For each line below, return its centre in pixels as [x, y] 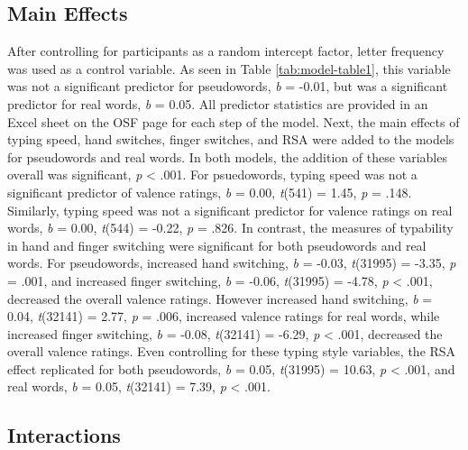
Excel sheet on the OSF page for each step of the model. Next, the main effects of [234, 121]
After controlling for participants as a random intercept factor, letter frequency [226, 51]
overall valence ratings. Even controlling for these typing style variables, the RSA [232, 351]
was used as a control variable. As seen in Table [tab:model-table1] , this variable [229, 68]
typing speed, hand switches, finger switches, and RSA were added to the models [231, 139]
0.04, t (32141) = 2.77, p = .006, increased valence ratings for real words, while [224, 316]
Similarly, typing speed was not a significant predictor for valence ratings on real [230, 210]
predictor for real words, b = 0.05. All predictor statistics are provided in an [218, 103]
